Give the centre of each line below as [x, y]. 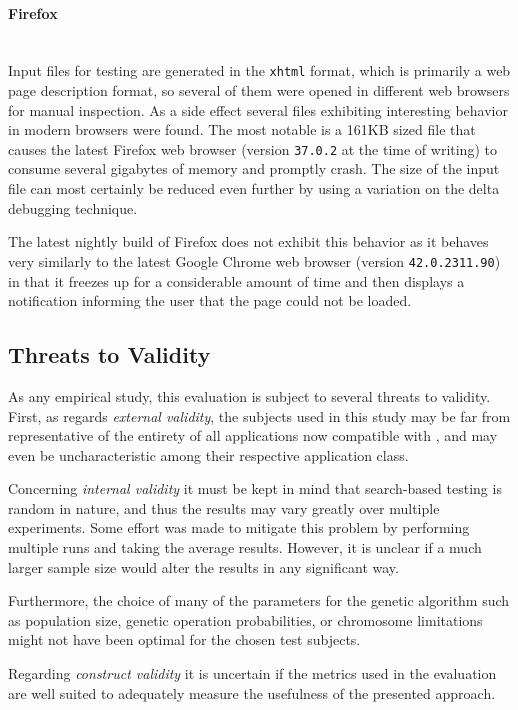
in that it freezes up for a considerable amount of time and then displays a [236, 280]
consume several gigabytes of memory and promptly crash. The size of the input [254, 168]
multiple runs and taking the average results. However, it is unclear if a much [245, 547]
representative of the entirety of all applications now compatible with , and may [253, 435]
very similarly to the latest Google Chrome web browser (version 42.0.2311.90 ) [254, 260]
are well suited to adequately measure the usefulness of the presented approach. [252, 692]
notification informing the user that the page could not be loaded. [210, 300]
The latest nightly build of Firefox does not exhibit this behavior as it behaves [248, 241]
